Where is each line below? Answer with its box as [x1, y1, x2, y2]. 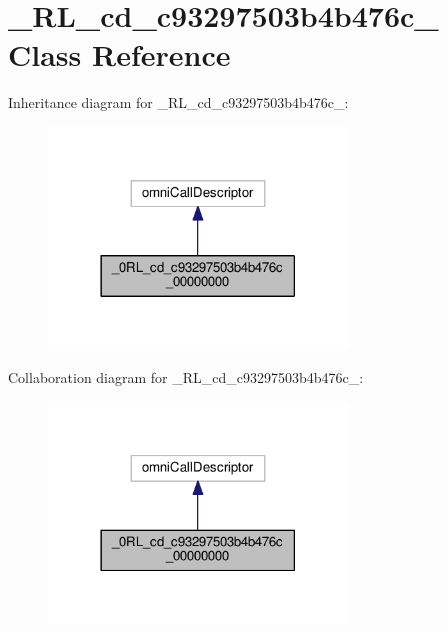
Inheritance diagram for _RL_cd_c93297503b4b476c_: [8, 92, 349, 113]
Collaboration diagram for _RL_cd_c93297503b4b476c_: [8, 367, 364, 388]
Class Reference [8, 34, 231, 75]
